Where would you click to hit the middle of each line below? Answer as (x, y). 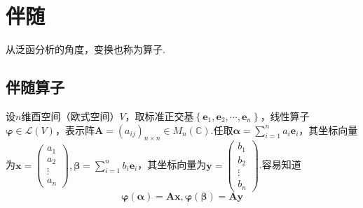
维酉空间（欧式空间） (70, 116)
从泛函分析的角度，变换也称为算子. (85, 49)
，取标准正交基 (159, 116)
